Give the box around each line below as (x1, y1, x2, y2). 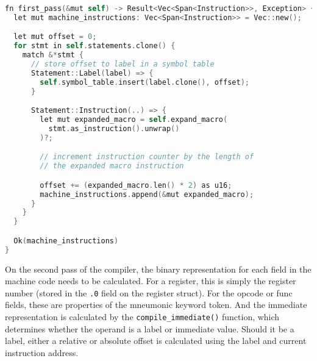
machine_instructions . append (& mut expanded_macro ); (40, 190, 254, 199)
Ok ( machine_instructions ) (13, 236, 119, 245)
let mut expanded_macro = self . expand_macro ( (40, 115, 228, 124)
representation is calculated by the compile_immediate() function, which (5, 310, 280, 323)
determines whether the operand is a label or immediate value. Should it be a (5, 322, 294, 335)
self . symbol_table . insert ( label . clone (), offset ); (40, 77, 249, 87)
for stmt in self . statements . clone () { (13, 41, 176, 51)
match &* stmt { (22, 51, 84, 60)
